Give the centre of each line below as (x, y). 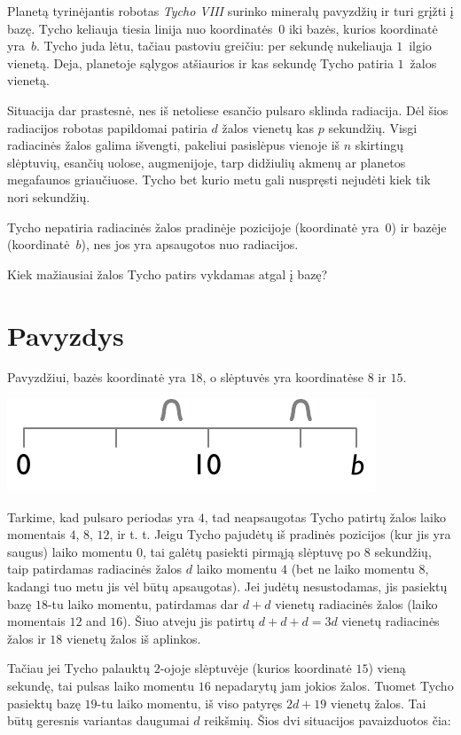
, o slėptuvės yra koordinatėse (283, 377)
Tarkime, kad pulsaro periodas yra (101, 516)
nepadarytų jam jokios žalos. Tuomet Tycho (334, 685)
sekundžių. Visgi (373, 127)
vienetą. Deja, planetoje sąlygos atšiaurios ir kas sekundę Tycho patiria (200, 63)
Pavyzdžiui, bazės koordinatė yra (97, 377)
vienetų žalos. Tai (379, 703)
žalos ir (27, 638)
